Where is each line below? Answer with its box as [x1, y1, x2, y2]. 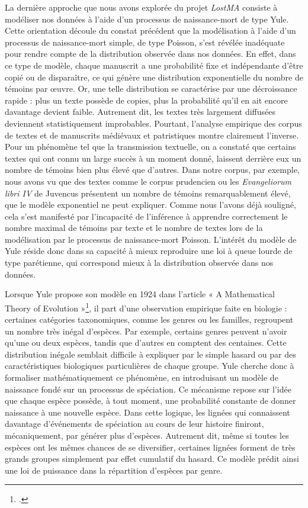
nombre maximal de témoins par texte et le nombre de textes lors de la [5, 221, 263, 234]
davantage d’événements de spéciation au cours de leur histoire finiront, [5, 417, 264, 430]
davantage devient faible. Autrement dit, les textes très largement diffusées [5, 105, 276, 118]
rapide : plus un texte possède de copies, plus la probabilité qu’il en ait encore [5, 94, 288, 106]
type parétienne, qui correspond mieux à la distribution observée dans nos [5, 256, 274, 269]
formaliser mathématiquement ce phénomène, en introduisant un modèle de [5, 371, 278, 384]
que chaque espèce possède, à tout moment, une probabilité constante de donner [5, 394, 296, 407]
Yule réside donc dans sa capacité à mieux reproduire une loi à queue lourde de [5, 245, 293, 257]
